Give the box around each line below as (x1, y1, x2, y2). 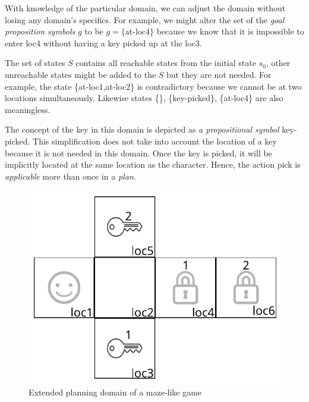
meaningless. (5, 103, 51, 115)
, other (266, 56, 291, 69)
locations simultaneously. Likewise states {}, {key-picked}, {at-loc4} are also (5, 92, 283, 104)
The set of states (5, 56, 65, 69)
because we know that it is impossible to (156, 25, 304, 37)
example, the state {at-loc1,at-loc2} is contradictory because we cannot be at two (5, 80, 302, 92)
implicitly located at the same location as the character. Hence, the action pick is (5, 158, 301, 171)
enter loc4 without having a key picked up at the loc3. (5, 36, 202, 49)
